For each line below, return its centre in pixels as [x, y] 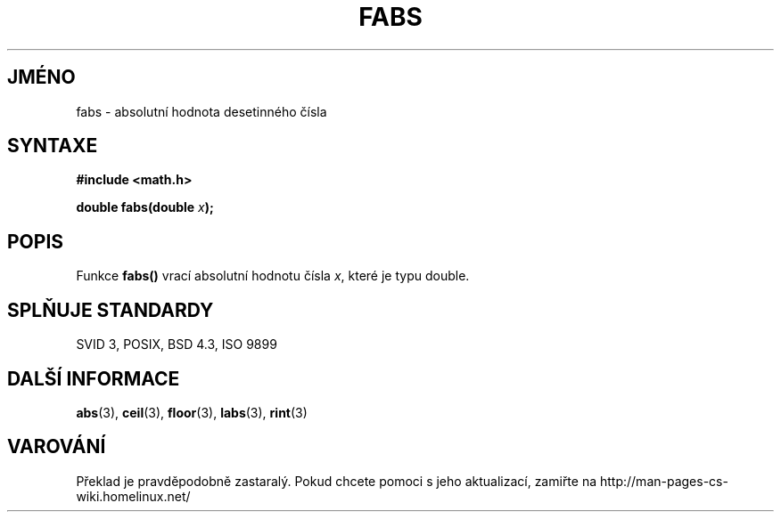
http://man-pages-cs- [664, 481]
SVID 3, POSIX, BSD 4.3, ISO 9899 [177, 345]
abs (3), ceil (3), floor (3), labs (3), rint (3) [192, 412]
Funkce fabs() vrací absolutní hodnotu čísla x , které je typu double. [273, 276]
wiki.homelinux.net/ [133, 496]
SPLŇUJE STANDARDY [111, 310]
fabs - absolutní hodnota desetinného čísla [201, 111]
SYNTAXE [53, 146]
